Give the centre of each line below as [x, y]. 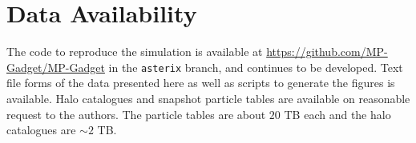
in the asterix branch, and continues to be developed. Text [256, 67]
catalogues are [41, 130]
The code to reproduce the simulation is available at [135, 52]
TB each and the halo [337, 114]
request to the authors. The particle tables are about [136, 114]
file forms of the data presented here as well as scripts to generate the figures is [201, 83]
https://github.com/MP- [327, 52]
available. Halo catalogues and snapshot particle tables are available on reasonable [208, 98]
